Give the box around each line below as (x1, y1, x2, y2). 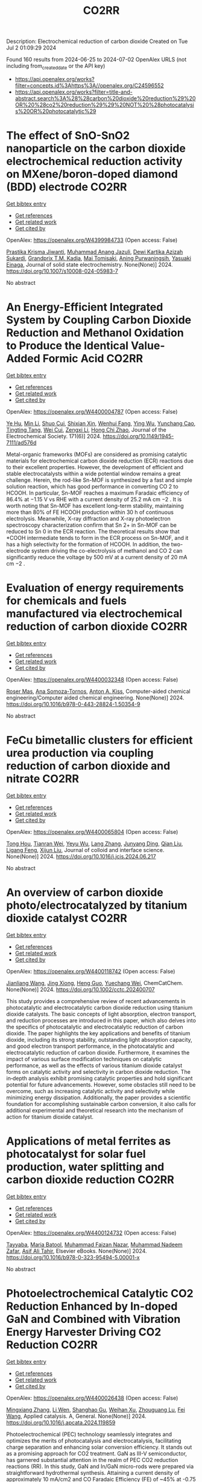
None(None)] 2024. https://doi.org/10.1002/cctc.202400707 (6, 986, 155, 993)
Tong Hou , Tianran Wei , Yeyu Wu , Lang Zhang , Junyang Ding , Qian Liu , (6, 840, 183, 847)
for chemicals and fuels (6, 594, 127, 608)
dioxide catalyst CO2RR (6, 911, 128, 925)
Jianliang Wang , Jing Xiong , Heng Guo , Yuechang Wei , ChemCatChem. (6, 979, 184, 986)
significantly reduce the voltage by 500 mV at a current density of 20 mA (6, 553, 188, 561)
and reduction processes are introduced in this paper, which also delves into (6, 1016, 196, 1024)
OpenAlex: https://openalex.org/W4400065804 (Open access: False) (6, 828, 178, 835)
